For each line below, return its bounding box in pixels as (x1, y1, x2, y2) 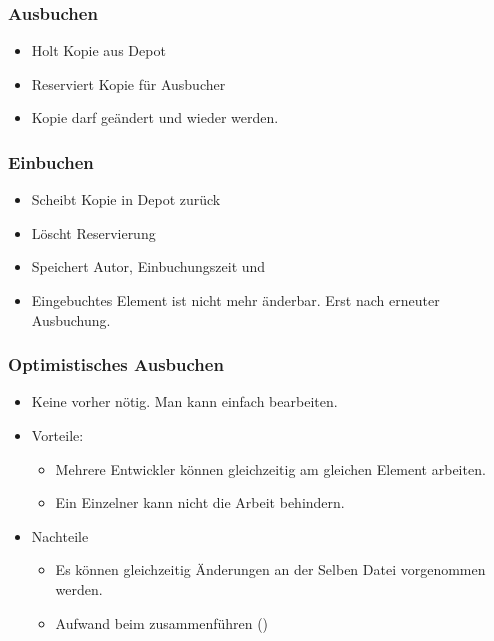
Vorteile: (31, 425, 84, 445)
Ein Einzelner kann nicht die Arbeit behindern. (55, 492, 345, 513)
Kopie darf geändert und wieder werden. (31, 107, 279, 128)
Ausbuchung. (31, 309, 111, 330)
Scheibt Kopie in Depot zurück (31, 189, 221, 210)
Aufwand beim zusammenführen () (55, 612, 269, 633)
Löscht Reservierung (31, 222, 156, 243)
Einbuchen (8, 149, 94, 174)
